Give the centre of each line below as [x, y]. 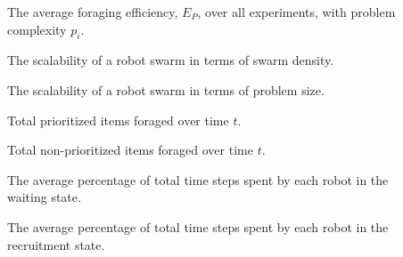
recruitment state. [56, 244]
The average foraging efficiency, [93, 12]
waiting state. [44, 197]
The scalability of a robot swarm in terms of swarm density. [171, 60]
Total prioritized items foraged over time [118, 120]
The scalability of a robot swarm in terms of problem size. [166, 89]
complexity [37, 29]
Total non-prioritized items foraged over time [130, 150]
